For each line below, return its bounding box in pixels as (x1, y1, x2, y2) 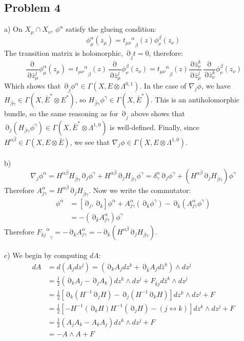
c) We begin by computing (4, 250, 88, 261)
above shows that (131, 108, 185, 118)
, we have (201, 80, 231, 91)
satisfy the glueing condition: (66, 24, 156, 34)
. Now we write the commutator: (89, 184, 191, 195)
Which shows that (4, 80, 61, 91)
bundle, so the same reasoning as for (4, 108, 118, 118)
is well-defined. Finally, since (110, 121, 199, 132)
